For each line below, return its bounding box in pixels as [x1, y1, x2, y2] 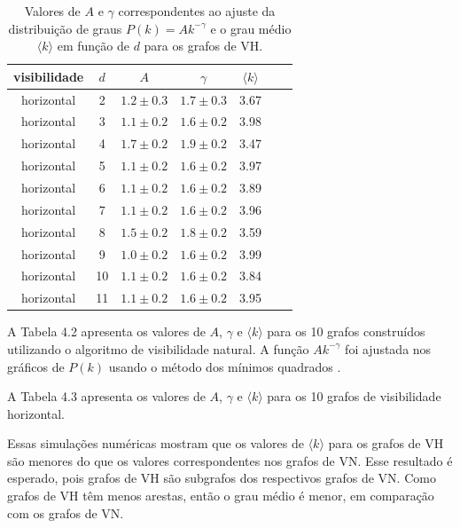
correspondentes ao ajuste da [118, 2, 276, 20]
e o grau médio [210, 19, 292, 37]
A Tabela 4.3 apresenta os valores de [7, 387, 206, 406]
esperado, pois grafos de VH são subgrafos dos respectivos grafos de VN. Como [7, 469, 436, 487]
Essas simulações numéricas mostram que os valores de [7, 434, 304, 453]
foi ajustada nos [345, 339, 432, 358]
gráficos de [7, 357, 65, 375]
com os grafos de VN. [7, 503, 124, 522]
